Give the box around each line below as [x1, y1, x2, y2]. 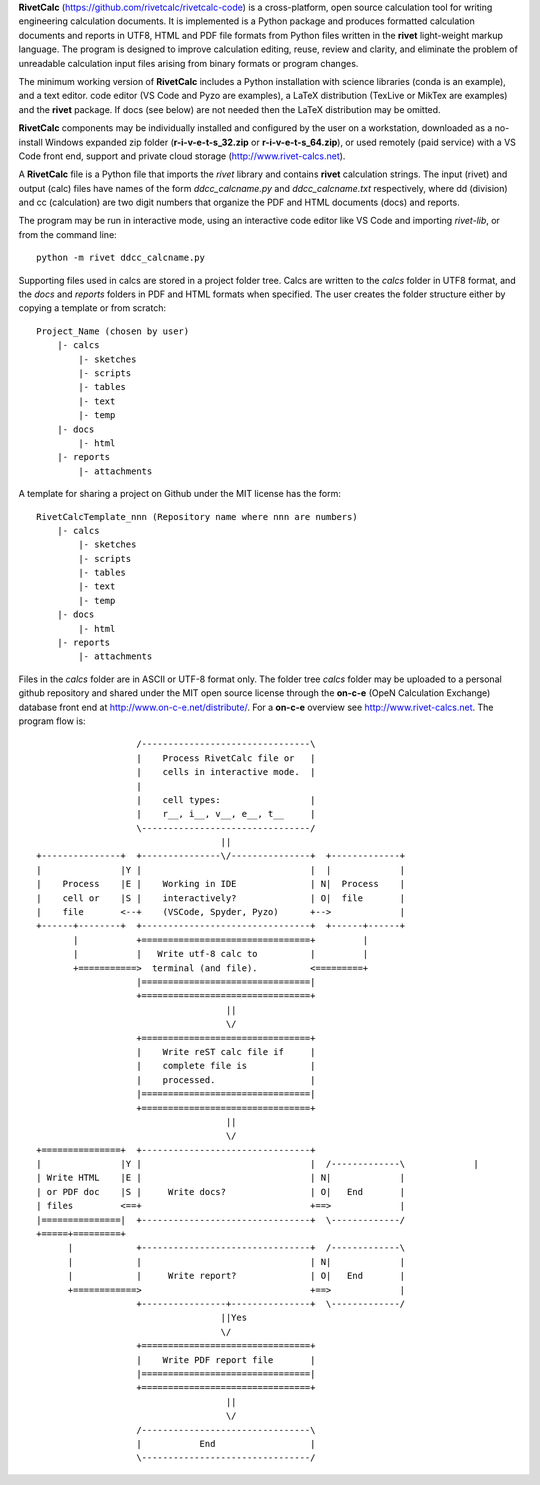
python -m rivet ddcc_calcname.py [36, 252, 205, 264]
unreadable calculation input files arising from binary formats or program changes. [18, 57, 359, 69]
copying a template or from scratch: [18, 302, 167, 314]
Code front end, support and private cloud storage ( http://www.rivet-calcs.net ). [18, 150, 346, 162]
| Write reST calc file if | [136, 1046, 316, 1057]
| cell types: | [136, 794, 316, 805]
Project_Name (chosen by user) [36, 325, 190, 337]
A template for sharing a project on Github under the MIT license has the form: [18, 488, 342, 500]
